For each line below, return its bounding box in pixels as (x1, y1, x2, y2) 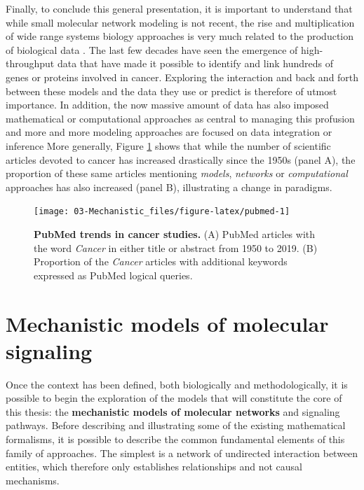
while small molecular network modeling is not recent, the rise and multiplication (6, 15, 355, 29)
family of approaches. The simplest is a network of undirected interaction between (6, 445, 358, 460)
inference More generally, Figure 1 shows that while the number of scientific (6, 138, 331, 153)
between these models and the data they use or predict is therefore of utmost (6, 83, 337, 98)
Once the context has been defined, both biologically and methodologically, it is (6, 377, 348, 391)
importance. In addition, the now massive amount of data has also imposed (6, 97, 329, 112)
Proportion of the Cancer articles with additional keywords (34, 254, 288, 269)
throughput (6, 56, 55, 71)
